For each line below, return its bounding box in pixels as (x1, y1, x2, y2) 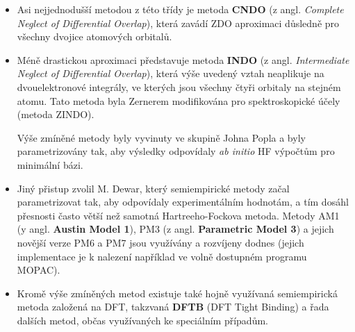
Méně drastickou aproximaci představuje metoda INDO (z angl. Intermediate (17, 52, 349, 67)
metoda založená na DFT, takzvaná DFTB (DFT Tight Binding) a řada (17, 299, 329, 314)
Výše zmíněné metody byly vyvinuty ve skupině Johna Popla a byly (17, 130, 306, 144)
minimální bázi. (17, 157, 83, 172)
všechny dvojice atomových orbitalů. (17, 29, 172, 44)
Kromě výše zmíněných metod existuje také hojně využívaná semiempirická (17, 285, 338, 300)
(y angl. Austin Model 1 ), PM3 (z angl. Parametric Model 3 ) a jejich (17, 222, 334, 236)
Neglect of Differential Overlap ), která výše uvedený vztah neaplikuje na (17, 66, 324, 81)
